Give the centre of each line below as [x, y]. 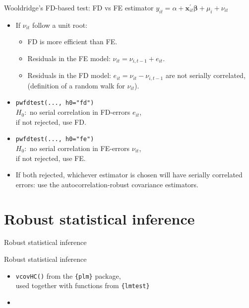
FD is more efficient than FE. [72, 41]
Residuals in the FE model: [69, 58]
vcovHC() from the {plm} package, [68, 275]
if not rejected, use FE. [51, 158]
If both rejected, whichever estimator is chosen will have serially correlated [129, 175]
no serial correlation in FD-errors [80, 112]
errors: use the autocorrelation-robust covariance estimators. [107, 184]
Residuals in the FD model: [69, 75]
